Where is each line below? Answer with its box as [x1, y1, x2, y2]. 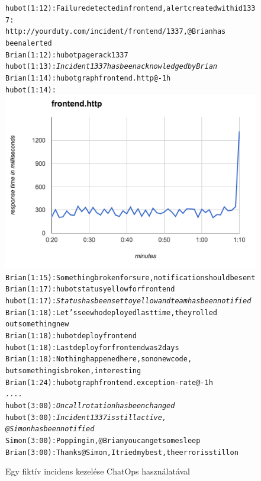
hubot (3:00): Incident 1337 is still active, [5, 413, 167, 422]
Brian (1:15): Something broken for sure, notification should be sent [5, 273, 256, 282]
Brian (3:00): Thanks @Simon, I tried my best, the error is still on [5, 448, 239, 457]
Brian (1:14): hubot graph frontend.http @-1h [5, 73, 171, 82]
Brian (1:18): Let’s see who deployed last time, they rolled [5, 308, 217, 317]
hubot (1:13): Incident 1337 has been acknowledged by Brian [5, 62, 217, 71]
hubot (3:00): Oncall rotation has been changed [5, 402, 175, 410]
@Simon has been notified [5, 425, 95, 434]
